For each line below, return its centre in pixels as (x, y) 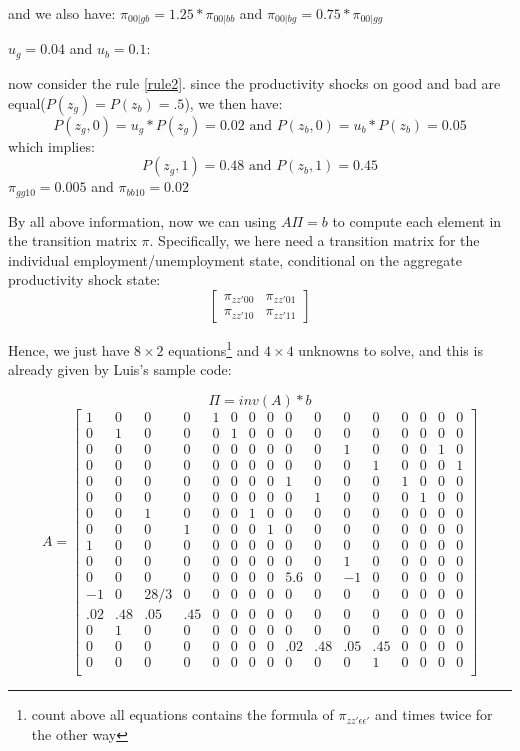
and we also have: (62, 13)
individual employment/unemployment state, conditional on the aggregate (235, 259)
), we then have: (233, 102)
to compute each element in (417, 220)
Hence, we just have (69, 349)
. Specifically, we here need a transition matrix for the (314, 240)
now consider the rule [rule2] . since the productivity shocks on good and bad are (254, 82)
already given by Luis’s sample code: (120, 369)
